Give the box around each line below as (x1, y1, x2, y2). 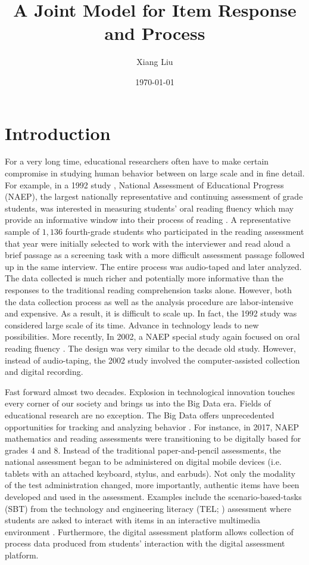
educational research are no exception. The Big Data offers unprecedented (5, 408, 274, 421)
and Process (104, 21, 205, 45)
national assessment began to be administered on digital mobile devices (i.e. (5, 455, 282, 468)
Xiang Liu (136, 55, 173, 68)
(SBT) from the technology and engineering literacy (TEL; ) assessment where (5, 502, 291, 514)
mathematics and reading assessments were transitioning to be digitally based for (5, 432, 301, 445)
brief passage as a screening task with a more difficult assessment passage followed (5, 249, 305, 261)
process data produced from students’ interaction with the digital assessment (5, 537, 285, 550)
